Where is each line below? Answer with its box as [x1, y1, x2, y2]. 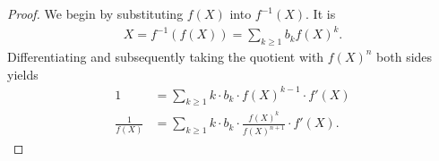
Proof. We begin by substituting [7, 4, 184, 22]
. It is [306, 4, 336, 22]
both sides [376, 47, 433, 65]
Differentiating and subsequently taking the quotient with [7, 47, 324, 65]
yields [7, 64, 39, 83]
